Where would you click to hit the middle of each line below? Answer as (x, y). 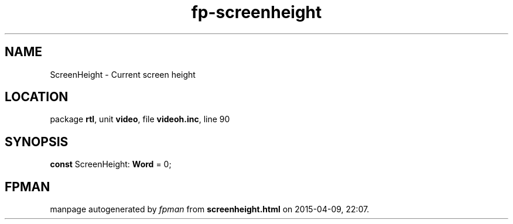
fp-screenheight (256, 12)
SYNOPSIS (37, 142)
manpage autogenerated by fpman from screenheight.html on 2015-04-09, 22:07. (210, 209)
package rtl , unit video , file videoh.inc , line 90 (140, 119)
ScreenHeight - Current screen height (123, 74)
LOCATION (37, 97)
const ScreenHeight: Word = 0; (111, 164)
